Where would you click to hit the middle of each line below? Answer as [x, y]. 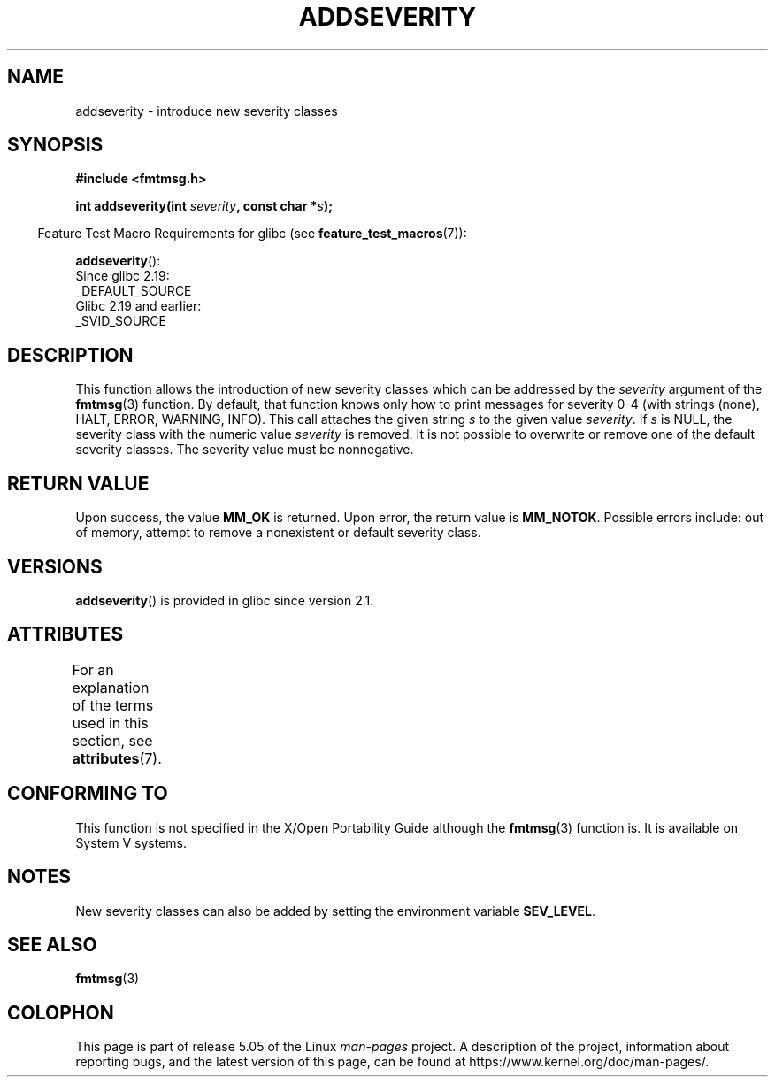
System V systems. [131, 842]
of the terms [113, 705]
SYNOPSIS [55, 145]
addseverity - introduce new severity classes [207, 111]
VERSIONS [55, 566]
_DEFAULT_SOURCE [134, 291]
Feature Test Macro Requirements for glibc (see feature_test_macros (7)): [252, 234]
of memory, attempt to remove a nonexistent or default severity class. [278, 533]
